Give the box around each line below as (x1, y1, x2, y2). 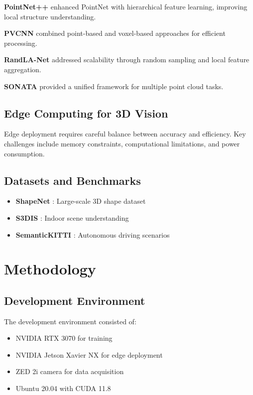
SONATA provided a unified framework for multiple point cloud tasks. (4, 81, 224, 91)
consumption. (4, 148, 45, 158)
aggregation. (4, 64, 41, 74)
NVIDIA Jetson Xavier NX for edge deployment (15, 349, 163, 360)
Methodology (4, 259, 96, 279)
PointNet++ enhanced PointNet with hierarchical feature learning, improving (4, 1, 248, 11)
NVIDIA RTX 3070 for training (15, 333, 113, 343)
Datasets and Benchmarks (4, 172, 141, 188)
